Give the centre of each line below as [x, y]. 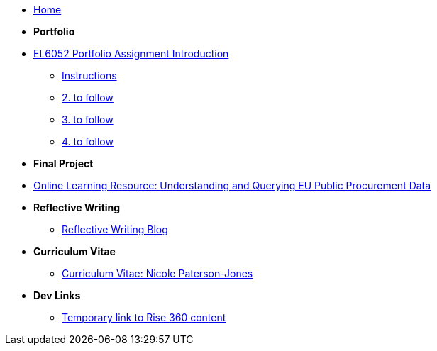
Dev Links [57, 295]
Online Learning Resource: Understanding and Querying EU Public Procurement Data [232, 185]
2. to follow [88, 97]
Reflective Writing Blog [115, 229]
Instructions [89, 76]
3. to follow [88, 119]
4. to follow [88, 141]
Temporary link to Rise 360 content [144, 317]
